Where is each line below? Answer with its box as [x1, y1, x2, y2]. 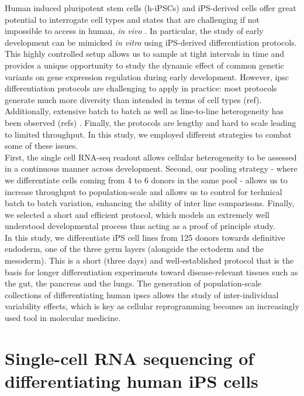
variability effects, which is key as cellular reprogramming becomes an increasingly [5, 300, 299, 312]
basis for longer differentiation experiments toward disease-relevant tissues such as [5, 265, 298, 278]
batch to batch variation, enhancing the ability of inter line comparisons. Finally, [5, 197, 295, 209]
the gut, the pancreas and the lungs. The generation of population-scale [5, 277, 261, 289]
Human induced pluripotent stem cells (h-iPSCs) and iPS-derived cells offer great [5, 2, 296, 13]
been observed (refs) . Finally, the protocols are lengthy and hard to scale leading [5, 116, 296, 128]
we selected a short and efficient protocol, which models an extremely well [5, 208, 270, 220]
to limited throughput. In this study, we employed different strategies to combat [5, 128, 292, 140]
